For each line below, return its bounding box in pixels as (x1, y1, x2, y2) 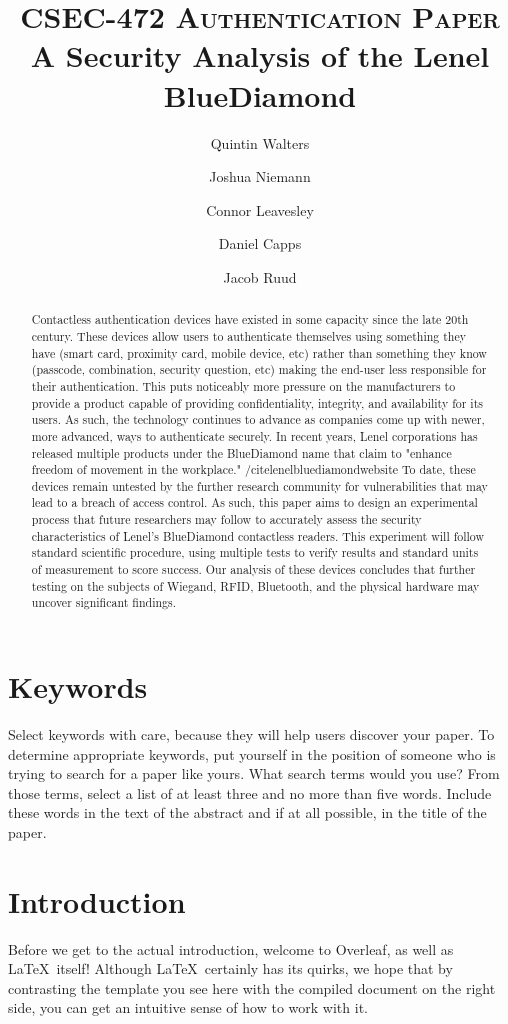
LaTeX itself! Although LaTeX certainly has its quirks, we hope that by (8, 958, 453, 979)
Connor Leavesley (206, 199, 314, 220)
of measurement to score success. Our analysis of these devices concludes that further (31, 561, 476, 578)
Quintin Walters (210, 132, 310, 153)
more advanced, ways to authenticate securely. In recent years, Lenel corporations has (31, 427, 478, 444)
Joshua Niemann (209, 166, 311, 187)
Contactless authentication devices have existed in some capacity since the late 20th (31, 311, 469, 328)
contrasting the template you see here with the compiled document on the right (8, 977, 496, 998)
